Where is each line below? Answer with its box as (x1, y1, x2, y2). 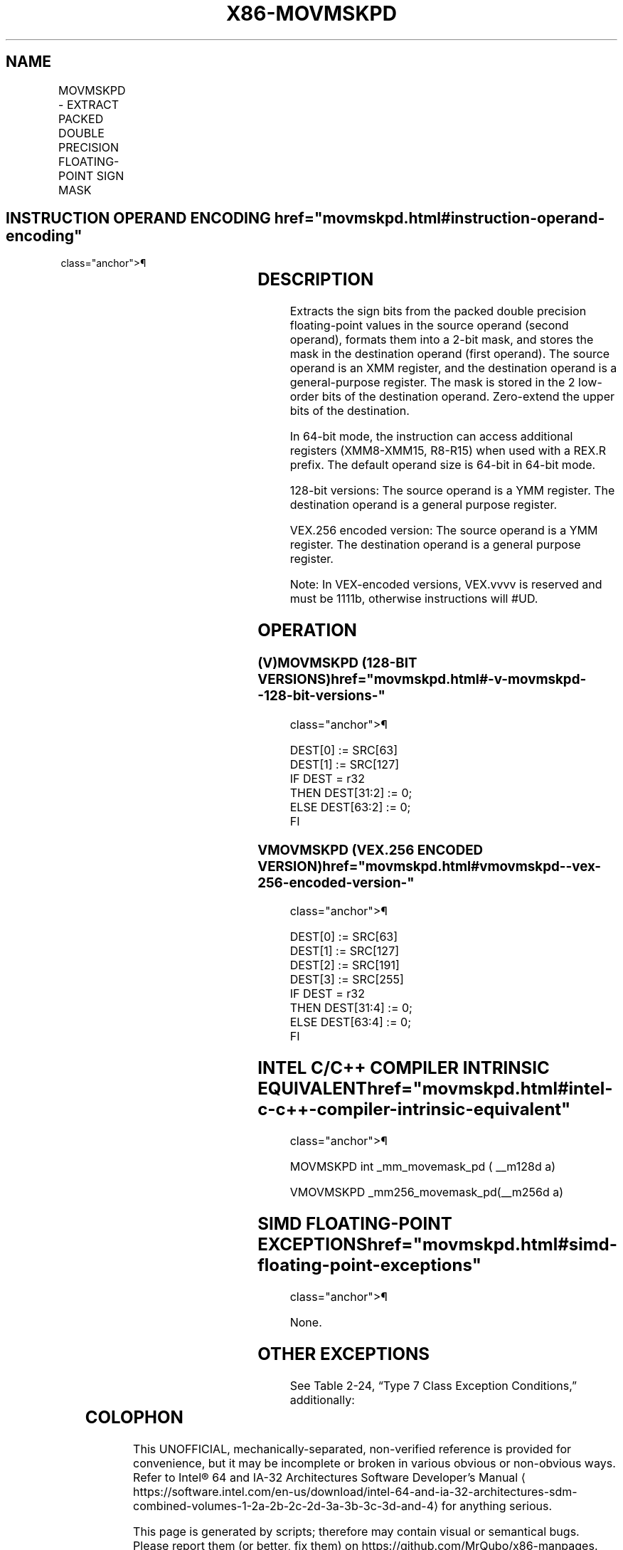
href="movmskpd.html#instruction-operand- (274, 209, 605, 228)
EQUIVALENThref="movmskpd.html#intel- (257, 1078, 613, 1100)
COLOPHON (85, 1406, 183, 1428)
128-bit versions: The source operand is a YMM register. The (289, 483, 615, 498)
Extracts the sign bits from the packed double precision (289, 304, 587, 319)
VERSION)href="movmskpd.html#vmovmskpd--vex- (257, 858, 602, 875)
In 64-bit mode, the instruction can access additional (289, 429, 573, 444)
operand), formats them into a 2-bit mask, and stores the (289, 332, 594, 347)
